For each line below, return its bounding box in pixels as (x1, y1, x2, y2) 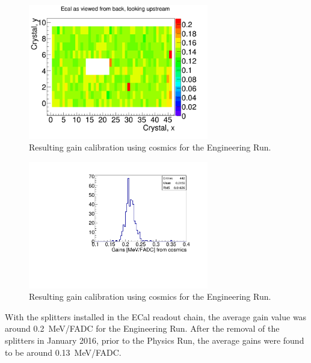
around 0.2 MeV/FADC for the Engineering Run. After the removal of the (5, 322, 280, 335)
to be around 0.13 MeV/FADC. (5, 346, 122, 358)
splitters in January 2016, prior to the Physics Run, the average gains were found (5, 334, 304, 346)
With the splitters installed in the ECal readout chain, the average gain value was (5, 310, 307, 323)
